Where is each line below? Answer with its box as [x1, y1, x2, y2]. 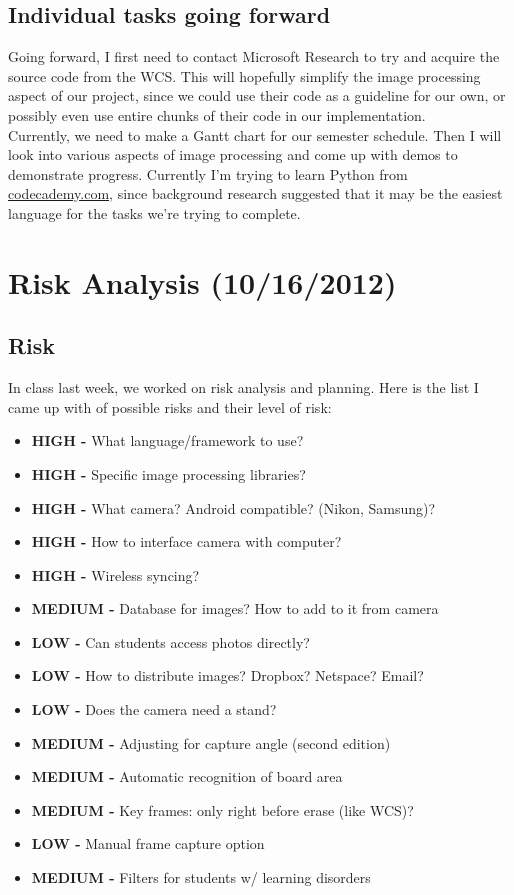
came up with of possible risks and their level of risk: [8, 396, 332, 417]
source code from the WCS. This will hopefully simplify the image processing [8, 65, 481, 86]
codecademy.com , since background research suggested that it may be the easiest [8, 183, 503, 204]
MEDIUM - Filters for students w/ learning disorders [31, 867, 371, 888]
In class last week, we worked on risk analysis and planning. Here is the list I [8, 377, 479, 398]
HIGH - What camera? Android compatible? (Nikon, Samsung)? [31, 497, 436, 518]
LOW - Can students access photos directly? [31, 631, 310, 652]
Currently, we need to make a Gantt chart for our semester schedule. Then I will [8, 124, 502, 145]
